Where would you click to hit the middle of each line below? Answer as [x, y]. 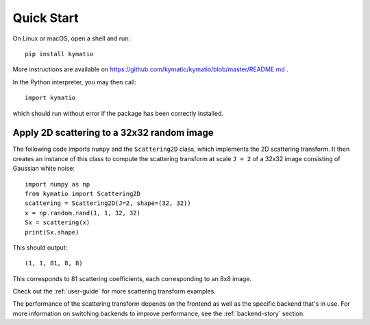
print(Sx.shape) [52, 232]
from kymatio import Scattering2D [83, 193]
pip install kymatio [59, 54]
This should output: [40, 248]
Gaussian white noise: [44, 169]
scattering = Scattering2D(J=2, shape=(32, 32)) [108, 203]
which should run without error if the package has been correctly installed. [118, 113]
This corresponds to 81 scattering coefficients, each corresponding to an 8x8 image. [132, 278]
